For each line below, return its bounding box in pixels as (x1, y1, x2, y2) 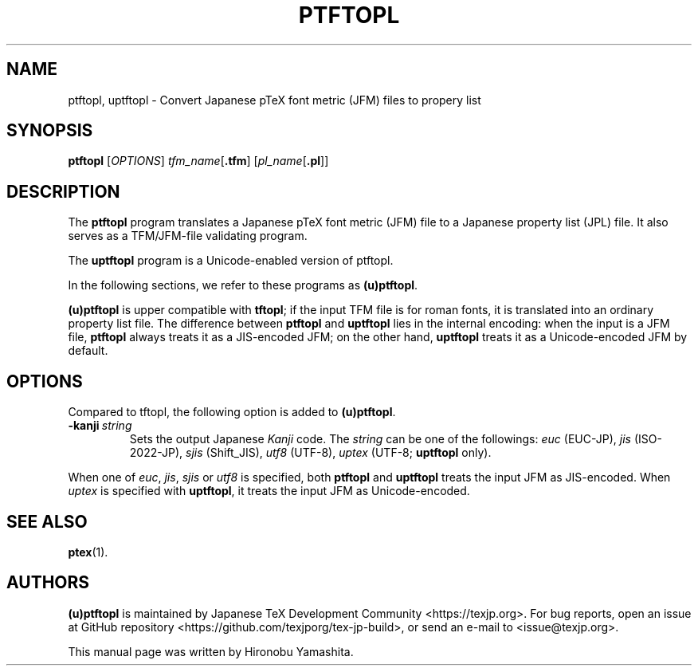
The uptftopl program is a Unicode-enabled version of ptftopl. (68, 253, 394, 268)
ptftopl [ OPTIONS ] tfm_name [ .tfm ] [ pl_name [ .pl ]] (68, 154, 329, 168)
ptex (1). (68, 544, 108, 559)
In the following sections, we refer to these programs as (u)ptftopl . (68, 278, 418, 293)
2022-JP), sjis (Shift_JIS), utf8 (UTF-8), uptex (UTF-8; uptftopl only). (129, 446, 492, 460)
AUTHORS (6, 572, 90, 593)
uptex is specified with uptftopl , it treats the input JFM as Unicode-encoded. (68, 484, 470, 498)
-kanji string (68, 419, 132, 433)
